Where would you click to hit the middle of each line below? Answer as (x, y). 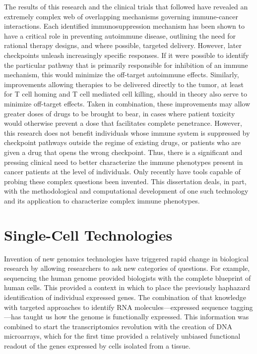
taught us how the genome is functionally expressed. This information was (136, 317)
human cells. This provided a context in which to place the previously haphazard (127, 287)
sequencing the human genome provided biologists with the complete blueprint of (128, 278)
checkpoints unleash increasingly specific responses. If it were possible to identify (127, 55)
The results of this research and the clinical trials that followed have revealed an (126, 6)
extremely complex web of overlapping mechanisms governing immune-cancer (121, 16)
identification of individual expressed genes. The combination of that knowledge (125, 297)
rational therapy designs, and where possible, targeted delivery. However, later (123, 45)
